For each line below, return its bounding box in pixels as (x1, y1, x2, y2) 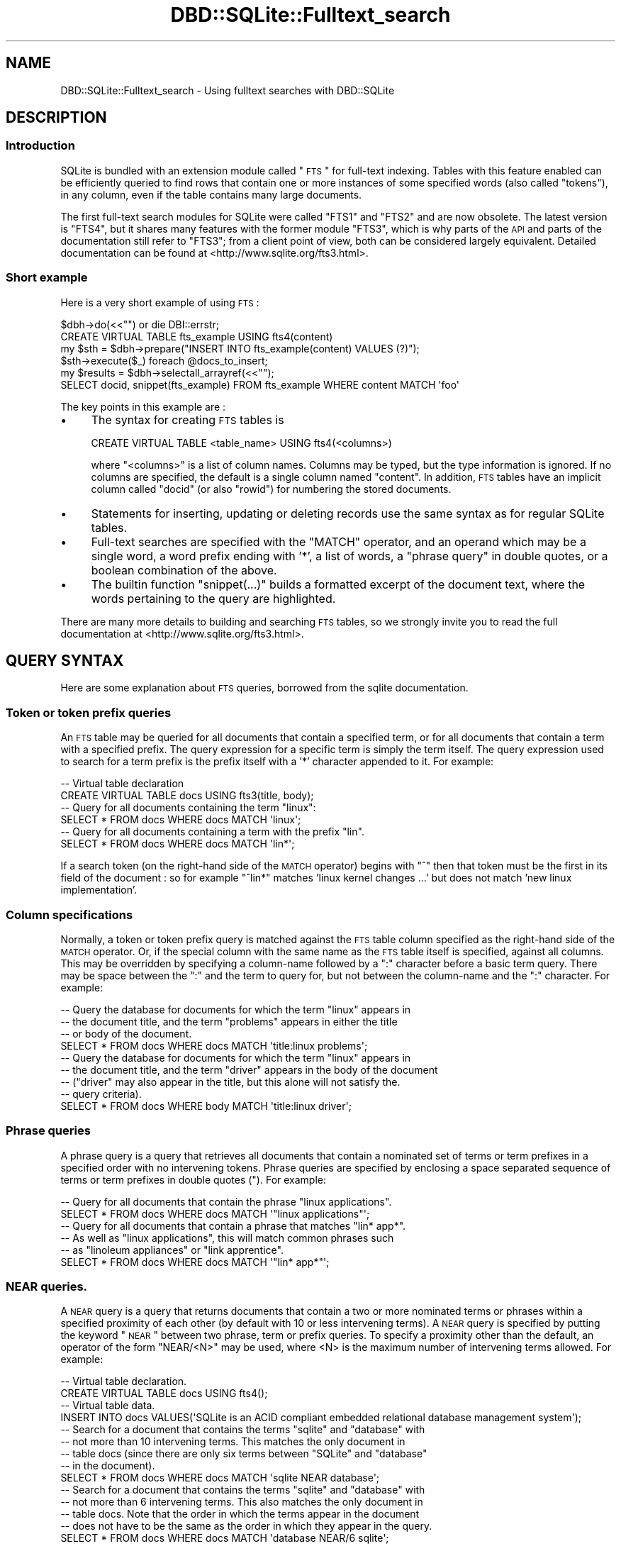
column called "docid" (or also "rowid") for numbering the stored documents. (91, 482, 452, 495)
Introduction (6, 138, 75, 153)
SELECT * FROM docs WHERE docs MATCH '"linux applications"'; (60, 1207, 370, 1220)
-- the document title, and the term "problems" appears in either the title (60, 1015, 398, 1028)
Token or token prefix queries (6, 705, 172, 720)
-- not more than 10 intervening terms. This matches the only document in (60, 1435, 405, 1448)
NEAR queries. (6, 1279, 88, 1294)
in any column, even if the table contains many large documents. (60, 188, 362, 201)
